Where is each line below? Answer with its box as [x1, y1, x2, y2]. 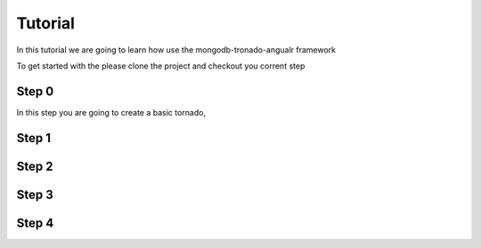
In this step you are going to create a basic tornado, [16, 107, 207, 117]
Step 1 [16, 130, 52, 146]
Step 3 [16, 187, 53, 202]
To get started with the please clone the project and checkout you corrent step [16, 60, 306, 71]
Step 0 [16, 84, 54, 99]
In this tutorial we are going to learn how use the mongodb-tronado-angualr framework [16, 44, 337, 55]
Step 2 [16, 158, 53, 173]
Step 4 [16, 215, 54, 230]
